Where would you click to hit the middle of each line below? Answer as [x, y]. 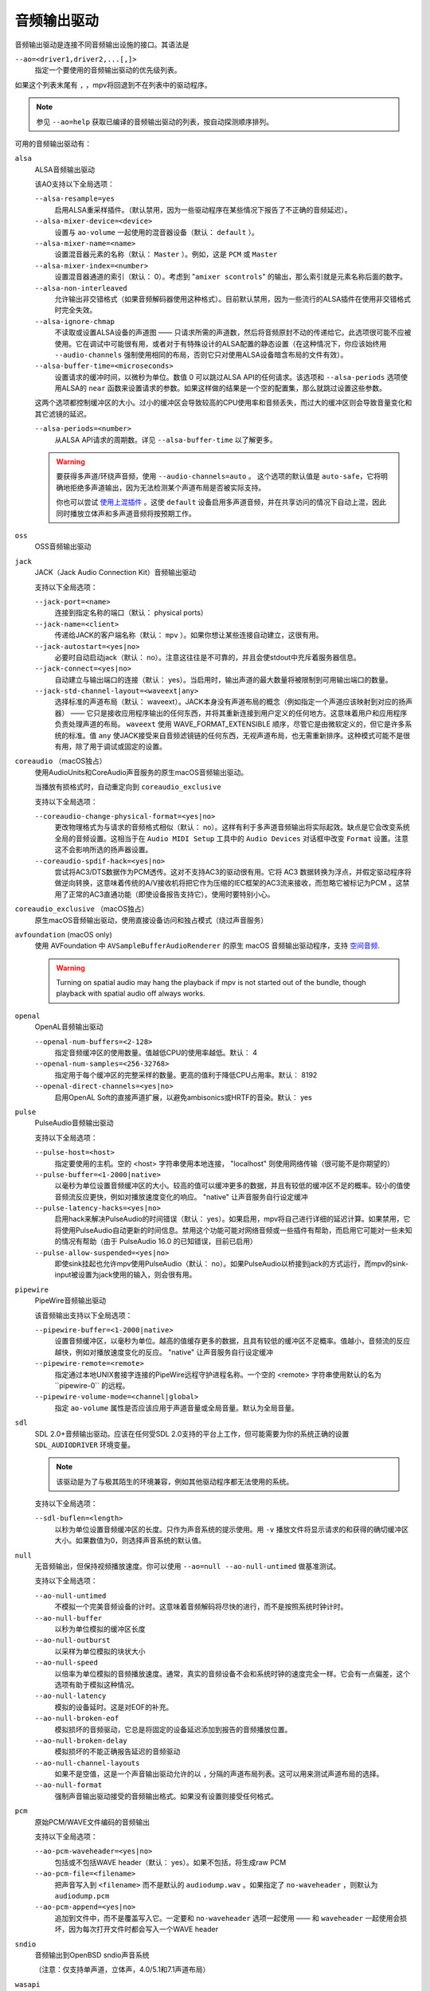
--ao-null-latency [70, 1696]
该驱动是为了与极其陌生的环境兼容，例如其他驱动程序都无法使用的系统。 [175, 1481]
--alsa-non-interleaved [81, 288]
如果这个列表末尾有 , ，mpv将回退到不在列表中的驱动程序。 [113, 84]
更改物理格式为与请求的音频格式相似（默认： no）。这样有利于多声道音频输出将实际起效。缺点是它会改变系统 [232, 827]
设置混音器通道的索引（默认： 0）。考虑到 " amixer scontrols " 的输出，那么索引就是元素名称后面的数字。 [231, 277]
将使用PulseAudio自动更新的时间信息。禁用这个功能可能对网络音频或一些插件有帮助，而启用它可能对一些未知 [233, 1230]
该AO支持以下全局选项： [74, 184]
